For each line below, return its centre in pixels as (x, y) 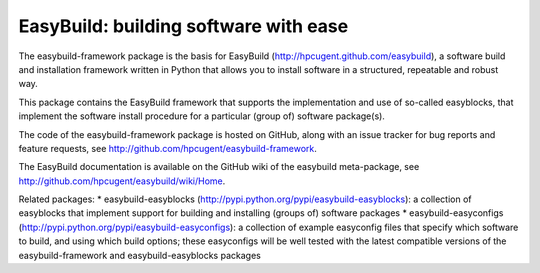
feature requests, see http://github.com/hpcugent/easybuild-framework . (167, 148)
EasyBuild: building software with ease (183, 26)
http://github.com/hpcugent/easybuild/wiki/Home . (122, 181)
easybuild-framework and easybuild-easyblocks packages (140, 255)
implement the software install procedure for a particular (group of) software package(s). (201, 116)
